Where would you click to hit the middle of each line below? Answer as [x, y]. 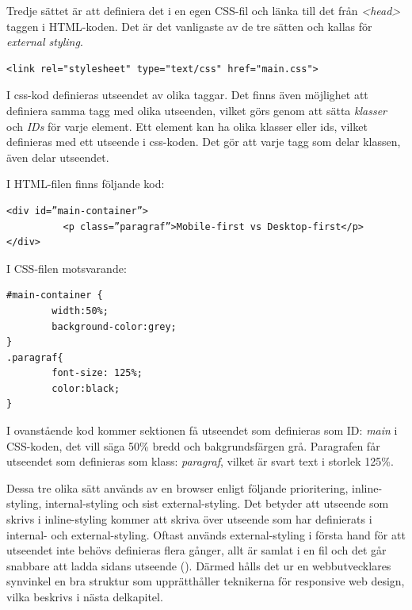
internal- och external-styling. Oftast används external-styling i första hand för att [206, 534]
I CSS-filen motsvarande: [67, 268]
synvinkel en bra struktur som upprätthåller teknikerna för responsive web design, [206, 581]
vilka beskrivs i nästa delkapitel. [85, 597]
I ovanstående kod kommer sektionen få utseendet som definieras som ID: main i [202, 430]
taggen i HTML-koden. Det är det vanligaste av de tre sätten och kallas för [189, 26]
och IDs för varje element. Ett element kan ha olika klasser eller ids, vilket [187, 126]
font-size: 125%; [97, 373]
